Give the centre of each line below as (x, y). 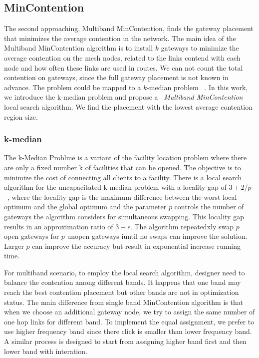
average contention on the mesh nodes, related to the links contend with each (122, 57)
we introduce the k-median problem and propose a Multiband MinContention (124, 97)
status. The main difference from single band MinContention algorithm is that (124, 302)
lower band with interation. (46, 351)
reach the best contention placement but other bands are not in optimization (122, 292)
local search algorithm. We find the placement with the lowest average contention (129, 106)
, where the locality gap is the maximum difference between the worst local (122, 197)
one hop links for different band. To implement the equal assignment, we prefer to (129, 321)
